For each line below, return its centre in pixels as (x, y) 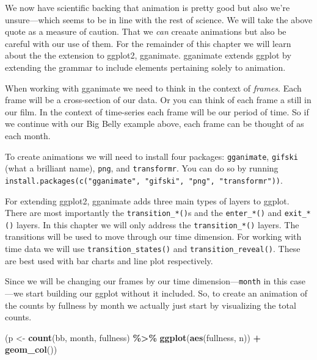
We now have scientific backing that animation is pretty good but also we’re (148, 7)
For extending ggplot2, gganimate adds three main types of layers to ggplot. (147, 200)
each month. (28, 135)
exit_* (297, 214)
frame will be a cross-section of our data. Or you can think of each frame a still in (158, 100)
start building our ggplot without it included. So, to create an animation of (166, 293)
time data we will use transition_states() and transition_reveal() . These (153, 248)
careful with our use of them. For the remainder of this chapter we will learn (148, 43)
